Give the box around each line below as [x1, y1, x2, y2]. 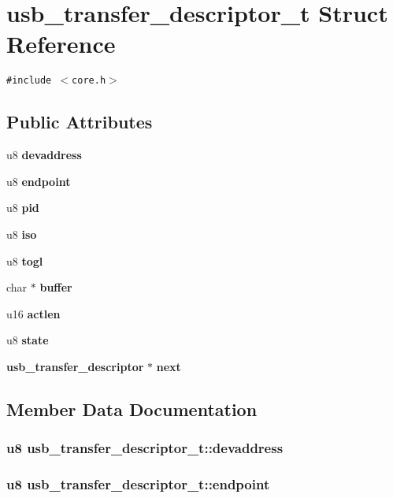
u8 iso [6, 225, 37, 242]
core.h [72, 75, 106, 87]
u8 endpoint [6, 173, 71, 189]
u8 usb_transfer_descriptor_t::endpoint [6, 474, 270, 494]
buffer [39, 279, 72, 295]
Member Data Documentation [6, 396, 258, 421]
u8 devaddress [6, 147, 82, 163]
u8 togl [6, 252, 43, 269]
